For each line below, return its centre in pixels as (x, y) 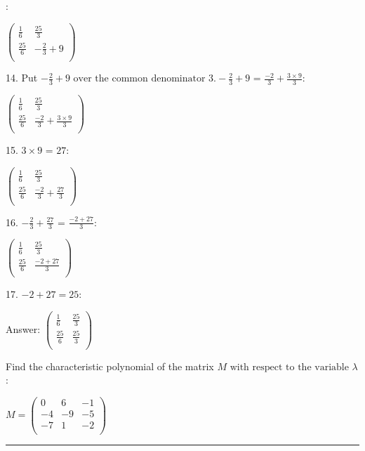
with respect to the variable (289, 367)
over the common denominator (139, 79)
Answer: (23, 328)
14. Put (22, 78)
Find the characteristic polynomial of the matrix (110, 366)
